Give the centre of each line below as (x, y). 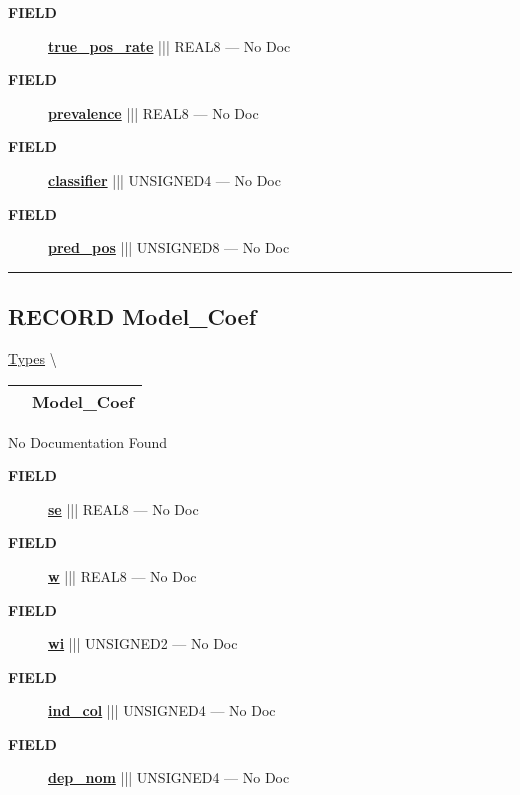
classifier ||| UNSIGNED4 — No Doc (164, 179)
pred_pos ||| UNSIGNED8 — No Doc (169, 247)
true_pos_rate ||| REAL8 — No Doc (169, 45)
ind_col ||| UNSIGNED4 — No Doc (162, 710)
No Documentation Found (88, 441)
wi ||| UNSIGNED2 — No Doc (143, 643)
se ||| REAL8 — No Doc (123, 508)
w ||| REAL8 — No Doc (122, 575)
